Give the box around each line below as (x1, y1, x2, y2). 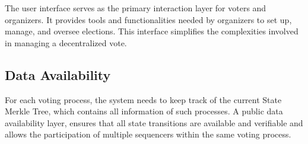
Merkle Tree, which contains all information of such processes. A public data (5, 105, 283, 117)
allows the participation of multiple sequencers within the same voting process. (5, 128, 291, 140)
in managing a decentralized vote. (5, 36, 127, 49)
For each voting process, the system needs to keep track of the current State (5, 93, 282, 105)
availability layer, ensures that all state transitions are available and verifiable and (5, 116, 303, 129)
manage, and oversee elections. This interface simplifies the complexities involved (5, 25, 299, 37)
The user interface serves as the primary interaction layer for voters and (5, 2, 266, 14)
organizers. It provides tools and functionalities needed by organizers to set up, (5, 13, 292, 25)
